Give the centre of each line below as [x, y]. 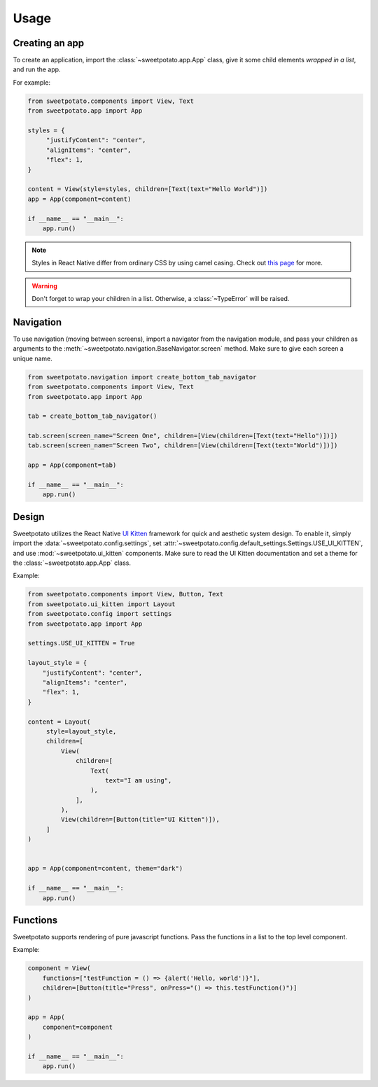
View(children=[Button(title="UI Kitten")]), [140, 820]
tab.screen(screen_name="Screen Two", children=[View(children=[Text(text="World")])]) [183, 446]
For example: [32, 82]
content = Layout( [59, 722]
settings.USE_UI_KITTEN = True [82, 643]
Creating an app [49, 43]
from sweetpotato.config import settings [100, 614]
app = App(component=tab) [72, 465]
